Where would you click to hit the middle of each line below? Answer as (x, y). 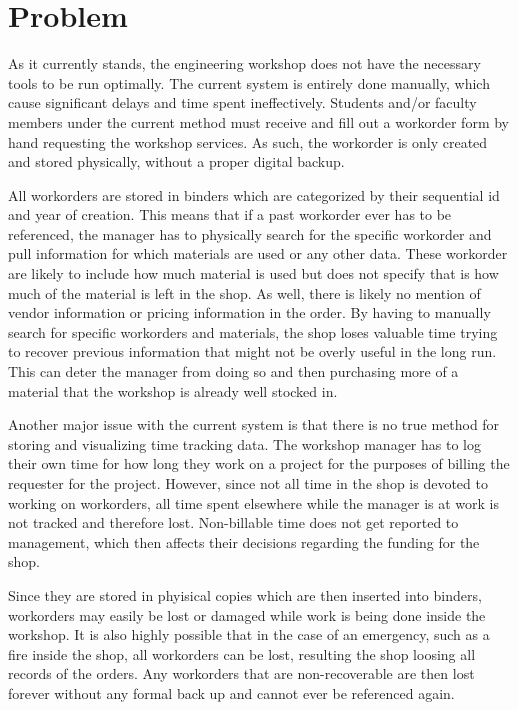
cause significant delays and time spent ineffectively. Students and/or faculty (242, 102)
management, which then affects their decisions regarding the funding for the (244, 541)
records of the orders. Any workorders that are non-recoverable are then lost (241, 673)
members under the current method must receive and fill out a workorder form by (258, 121)
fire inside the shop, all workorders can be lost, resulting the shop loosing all (242, 653)
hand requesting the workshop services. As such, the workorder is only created (248, 141)
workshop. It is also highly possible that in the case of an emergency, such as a (249, 634)
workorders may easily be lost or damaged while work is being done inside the (247, 614)
